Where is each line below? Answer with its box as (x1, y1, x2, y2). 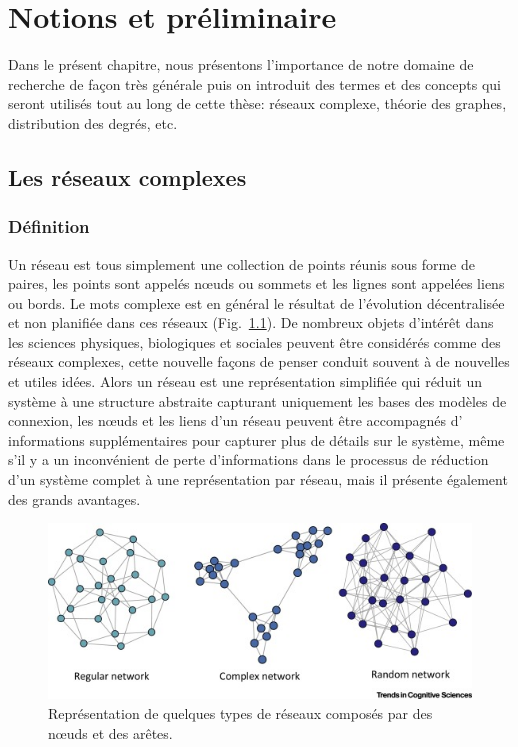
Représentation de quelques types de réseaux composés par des (48, 703, 433, 724)
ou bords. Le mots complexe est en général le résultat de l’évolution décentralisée (8, 292, 505, 313)
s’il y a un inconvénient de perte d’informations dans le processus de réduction (8, 449, 489, 470)
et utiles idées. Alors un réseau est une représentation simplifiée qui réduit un (8, 371, 482, 392)
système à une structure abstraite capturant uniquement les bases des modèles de (8, 390, 507, 411)
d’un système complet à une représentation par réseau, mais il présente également (8, 469, 508, 490)
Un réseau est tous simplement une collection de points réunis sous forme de (8, 253, 475, 274)
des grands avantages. (8, 488, 141, 509)
